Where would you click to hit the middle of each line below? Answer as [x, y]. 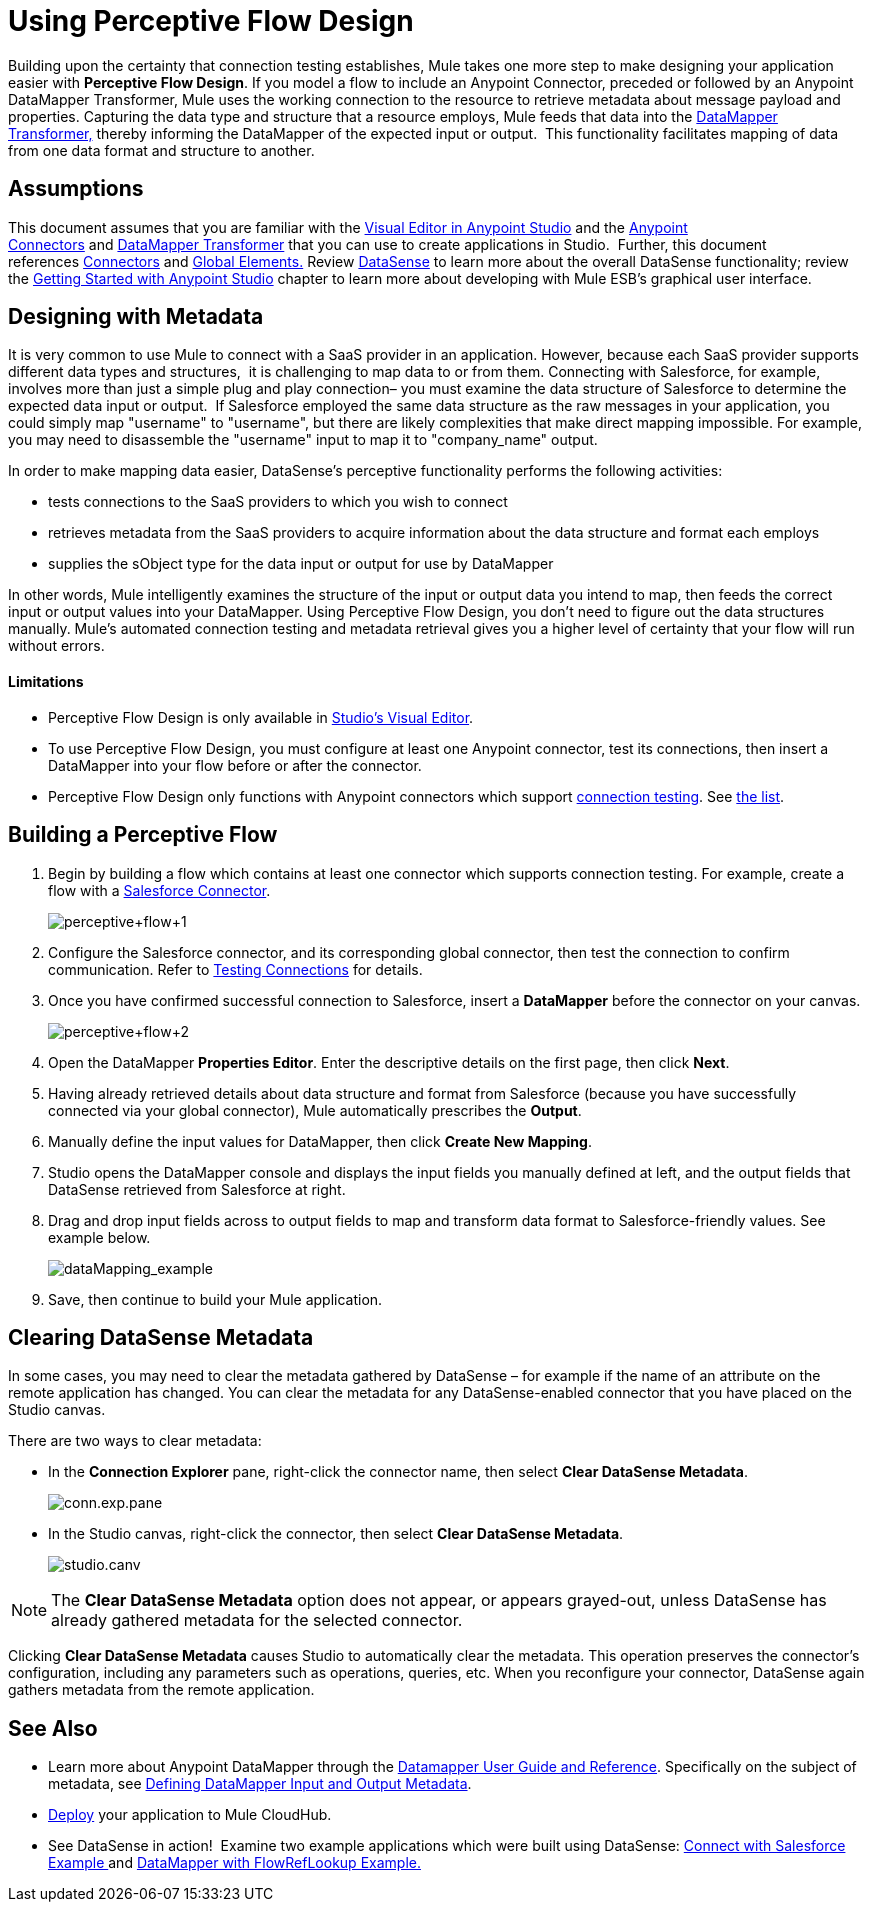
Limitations [46, 682]
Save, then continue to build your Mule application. [215, 1299]
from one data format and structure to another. [161, 150]
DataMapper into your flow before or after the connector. [235, 765]
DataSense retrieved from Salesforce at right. [197, 1189]
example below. [99, 1237]
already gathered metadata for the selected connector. [257, 1620]
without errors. [56, 646]
